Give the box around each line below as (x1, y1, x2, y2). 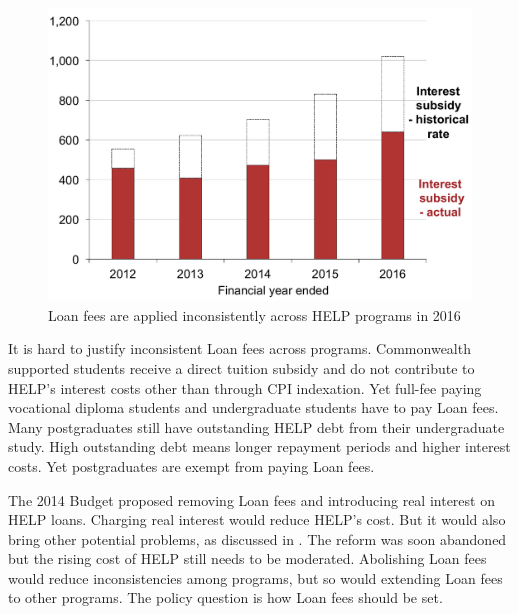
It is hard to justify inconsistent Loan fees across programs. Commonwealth (8, 338, 471, 359)
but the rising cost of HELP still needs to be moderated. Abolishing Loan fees (8, 548, 487, 569)
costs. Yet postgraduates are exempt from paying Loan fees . (8, 455, 375, 476)
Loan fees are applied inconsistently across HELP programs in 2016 (48, 304, 461, 325)
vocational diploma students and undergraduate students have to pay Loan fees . (8, 397, 499, 418)
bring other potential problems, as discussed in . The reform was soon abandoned (8, 528, 507, 549)
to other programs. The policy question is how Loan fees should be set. (8, 587, 443, 608)
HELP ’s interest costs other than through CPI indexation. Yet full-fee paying (8, 377, 482, 398)
